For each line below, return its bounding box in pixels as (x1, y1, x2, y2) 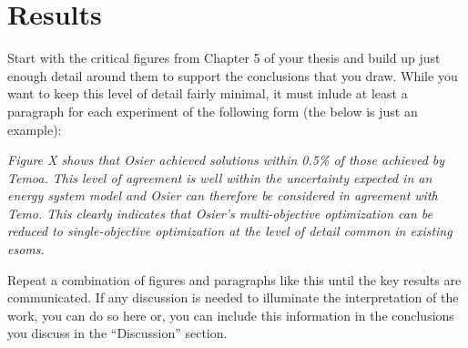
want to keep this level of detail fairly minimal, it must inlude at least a (7, 84, 408, 103)
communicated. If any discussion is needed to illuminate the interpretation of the (7, 288, 459, 307)
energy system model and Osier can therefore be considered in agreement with (7, 186, 438, 205)
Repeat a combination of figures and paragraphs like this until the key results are (7, 270, 462, 289)
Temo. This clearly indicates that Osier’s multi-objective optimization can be (7, 203, 433, 222)
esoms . (7, 240, 45, 259)
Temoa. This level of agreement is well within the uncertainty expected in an (7, 168, 432, 187)
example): (7, 119, 62, 138)
